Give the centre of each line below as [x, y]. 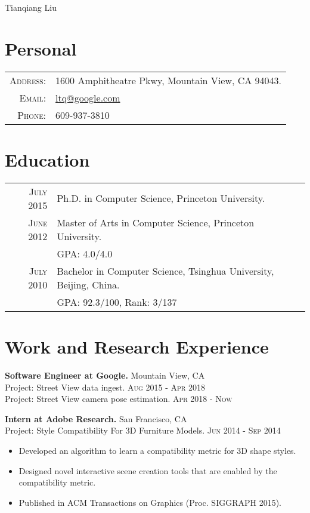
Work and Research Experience [137, 347]
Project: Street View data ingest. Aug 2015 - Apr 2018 [105, 387]
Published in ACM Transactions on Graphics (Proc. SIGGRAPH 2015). [150, 502]
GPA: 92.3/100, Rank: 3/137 [117, 302]
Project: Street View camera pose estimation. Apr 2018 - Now [119, 399]
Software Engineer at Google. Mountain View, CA [105, 375]
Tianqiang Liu [31, 7]
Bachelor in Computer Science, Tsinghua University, [165, 271]
